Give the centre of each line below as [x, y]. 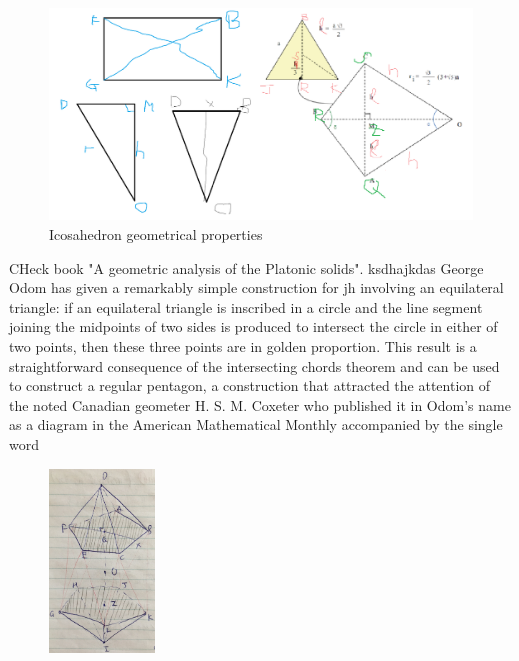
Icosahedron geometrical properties [156, 234]
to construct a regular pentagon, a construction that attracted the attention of [250, 385]
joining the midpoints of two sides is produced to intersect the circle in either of [253, 326]
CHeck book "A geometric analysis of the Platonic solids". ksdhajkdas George [246, 267]
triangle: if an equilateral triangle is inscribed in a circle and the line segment [246, 306]
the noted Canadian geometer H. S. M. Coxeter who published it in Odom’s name [260, 404]
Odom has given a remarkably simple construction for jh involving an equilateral [256, 287]
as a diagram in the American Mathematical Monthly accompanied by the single [256, 424]
